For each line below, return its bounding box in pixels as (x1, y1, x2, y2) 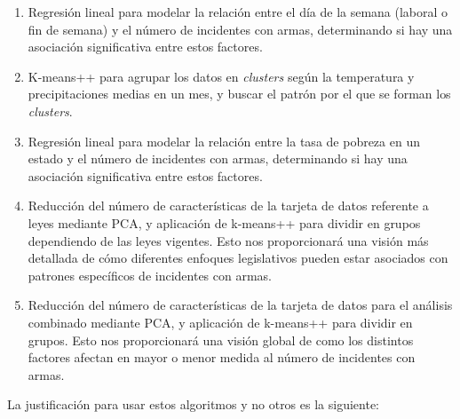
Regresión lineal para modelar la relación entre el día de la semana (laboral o (28, 3, 448, 20)
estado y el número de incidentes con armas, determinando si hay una (28, 149, 408, 168)
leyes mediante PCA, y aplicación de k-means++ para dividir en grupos (28, 213, 421, 232)
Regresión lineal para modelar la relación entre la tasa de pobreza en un (28, 131, 420, 150)
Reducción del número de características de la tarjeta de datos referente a (28, 196, 429, 215)
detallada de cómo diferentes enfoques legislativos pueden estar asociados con (28, 249, 448, 267)
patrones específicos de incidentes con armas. (28, 265, 272, 284)
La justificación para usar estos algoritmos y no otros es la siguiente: (7, 395, 379, 414)
